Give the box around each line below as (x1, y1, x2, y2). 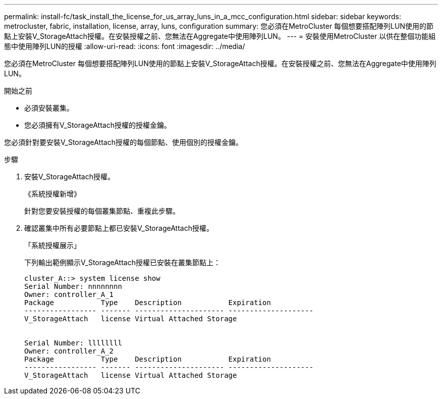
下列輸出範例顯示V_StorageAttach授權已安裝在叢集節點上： (24, 258, 220, 267)
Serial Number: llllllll (24, 339, 122, 347)
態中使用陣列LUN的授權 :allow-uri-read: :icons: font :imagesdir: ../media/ (4, 42, 245, 51)
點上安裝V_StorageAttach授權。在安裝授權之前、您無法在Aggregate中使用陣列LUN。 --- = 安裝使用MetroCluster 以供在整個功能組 (4, 32, 436, 40)
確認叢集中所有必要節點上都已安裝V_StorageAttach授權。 (24, 224, 213, 232)
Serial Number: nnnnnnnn (24, 282, 122, 290)
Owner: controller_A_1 (24, 290, 114, 298)
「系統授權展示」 (24, 241, 81, 250)
